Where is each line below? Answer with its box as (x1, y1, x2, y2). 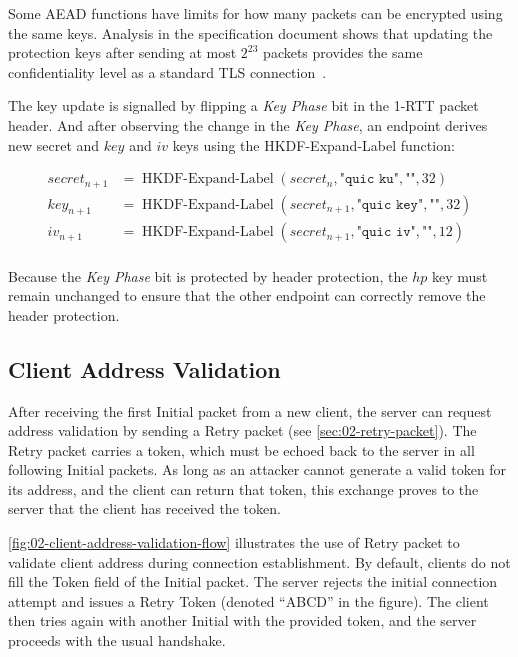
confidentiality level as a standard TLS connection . (8, 61, 327, 82)
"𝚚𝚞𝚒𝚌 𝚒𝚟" (356, 225, 416, 240)
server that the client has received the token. (8, 498, 281, 519)
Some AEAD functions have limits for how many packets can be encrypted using (8, 3, 503, 23)
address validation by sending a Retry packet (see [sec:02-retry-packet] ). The (8, 420, 477, 441)
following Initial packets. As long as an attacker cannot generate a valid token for (8, 459, 507, 480)
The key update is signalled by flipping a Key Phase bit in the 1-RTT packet (8, 95, 479, 116)
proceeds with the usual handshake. (8, 630, 226, 651)
